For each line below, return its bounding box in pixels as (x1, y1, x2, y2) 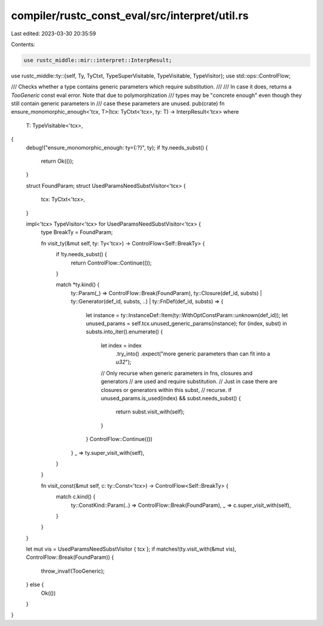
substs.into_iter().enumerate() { (86, 328, 163, 335)
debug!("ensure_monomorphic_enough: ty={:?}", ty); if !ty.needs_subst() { (26, 144, 208, 151)
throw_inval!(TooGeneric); (41, 567, 105, 575)
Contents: (11, 41, 35, 48)
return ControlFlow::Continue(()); (71, 259, 152, 266)
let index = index (100, 342, 142, 349)
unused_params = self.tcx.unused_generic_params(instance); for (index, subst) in (86, 320, 287, 327)
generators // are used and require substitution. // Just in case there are (100, 378, 278, 385)
